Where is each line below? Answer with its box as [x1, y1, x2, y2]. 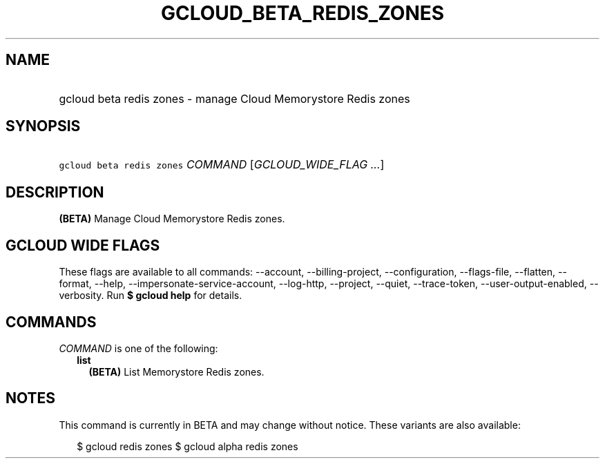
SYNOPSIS [6, 117, 81, 135]
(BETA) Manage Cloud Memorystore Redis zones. [59, 213, 285, 225]
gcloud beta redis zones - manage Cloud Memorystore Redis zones [59, 91, 410, 106]
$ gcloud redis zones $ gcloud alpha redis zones [77, 440, 298, 452]
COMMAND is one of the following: [59, 342, 218, 354]
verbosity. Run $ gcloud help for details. [59, 289, 242, 302]
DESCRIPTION [6, 183, 104, 201]
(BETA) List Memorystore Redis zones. [88, 365, 265, 378]
